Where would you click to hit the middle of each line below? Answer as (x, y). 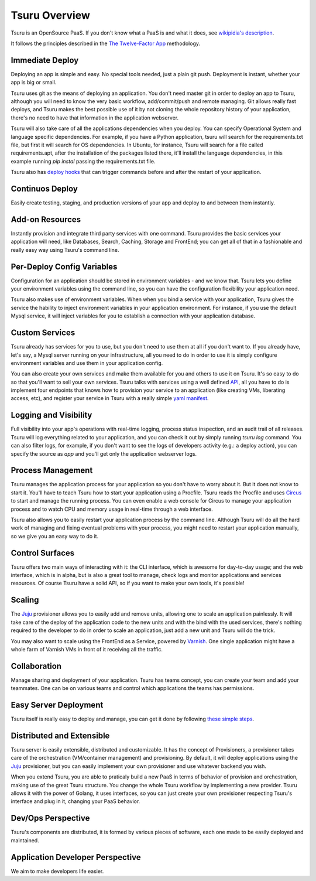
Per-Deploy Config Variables (64, 267)
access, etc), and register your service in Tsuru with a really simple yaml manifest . (110, 398)
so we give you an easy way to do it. (55, 536)
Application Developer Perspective (76, 857)
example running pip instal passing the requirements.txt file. (83, 161)
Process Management (52, 471)
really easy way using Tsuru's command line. (65, 250)
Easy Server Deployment (57, 705)
